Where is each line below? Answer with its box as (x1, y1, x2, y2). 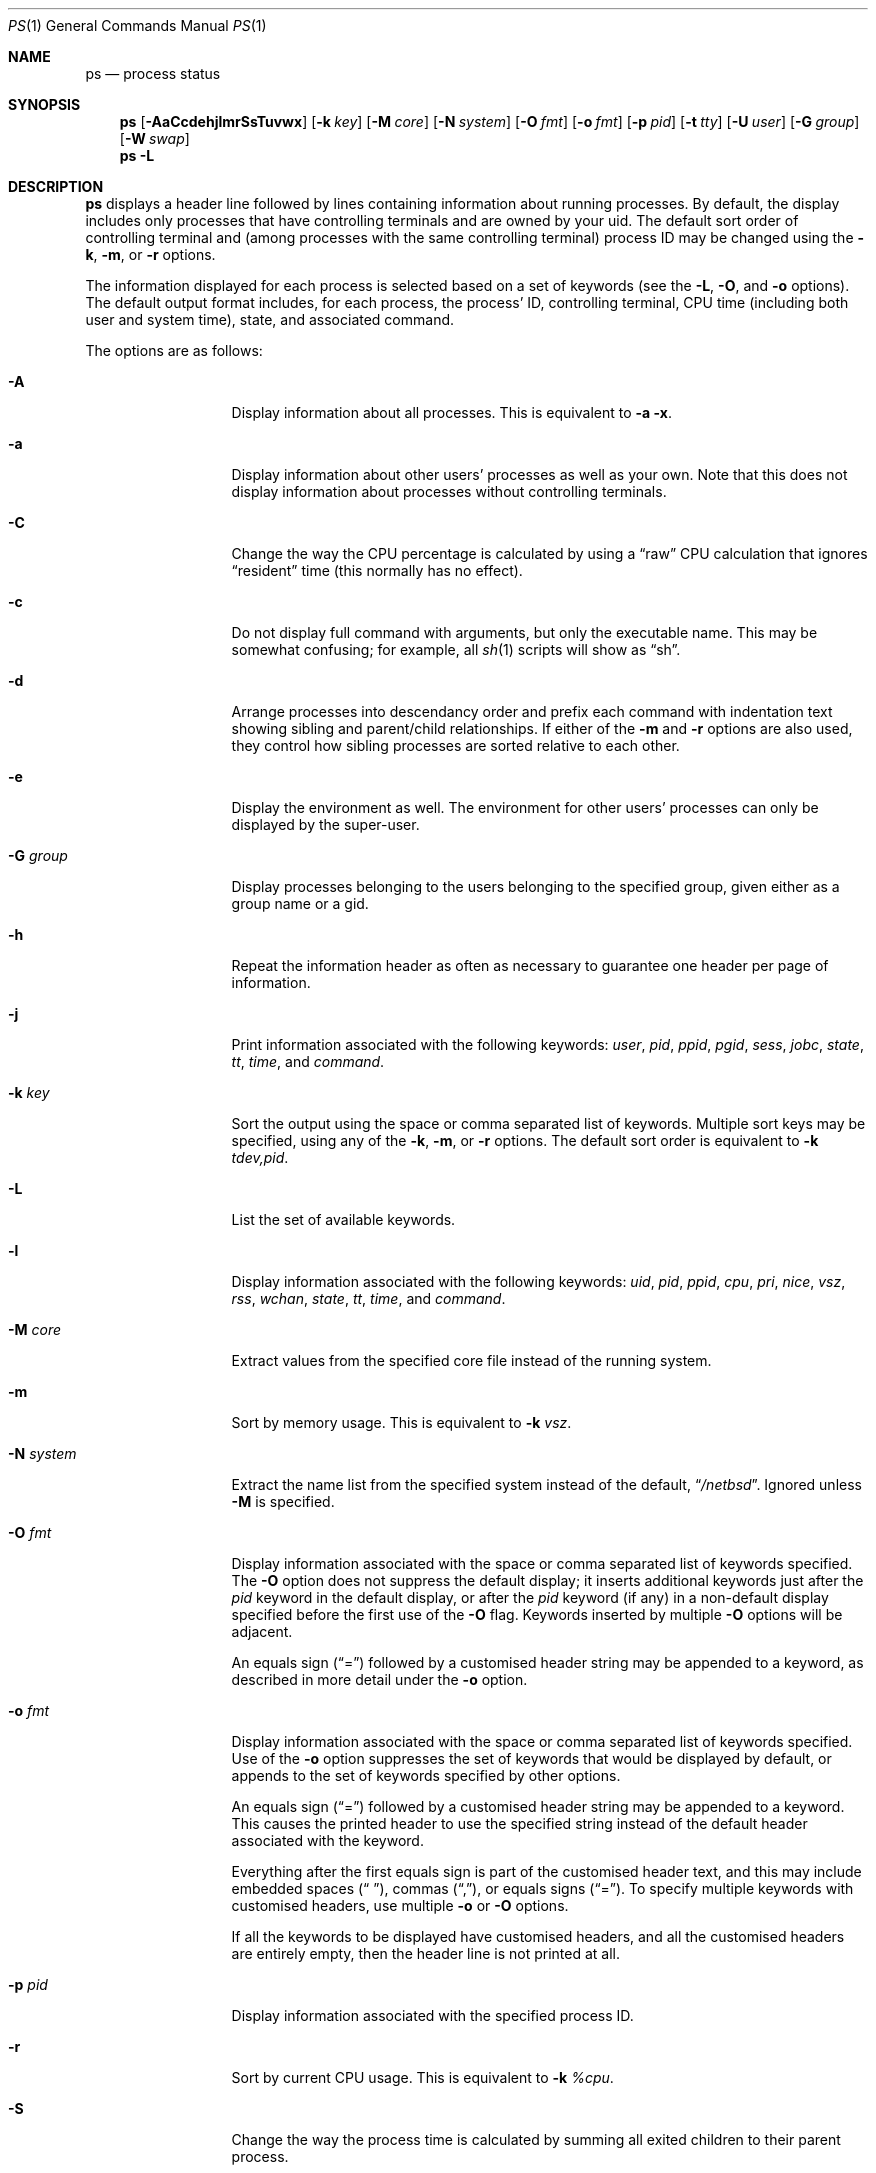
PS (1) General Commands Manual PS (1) (8, 17, 267, 34)
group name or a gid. (231, 895, 369, 912)
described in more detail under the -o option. (231, 1671, 528, 1688)
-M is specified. (231, 1493, 335, 1510)
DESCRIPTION (8, 178, 104, 195)
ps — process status (85, 65, 221, 82)
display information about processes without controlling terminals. (231, 483, 667, 500)
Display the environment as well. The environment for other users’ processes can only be (231, 799, 819, 816)
